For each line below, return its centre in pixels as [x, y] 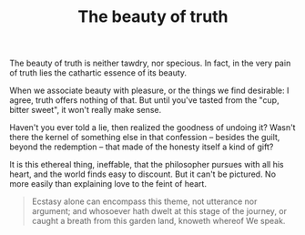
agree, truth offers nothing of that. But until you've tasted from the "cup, [144, 100]
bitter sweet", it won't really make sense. [86, 110]
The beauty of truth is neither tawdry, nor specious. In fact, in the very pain [150, 63]
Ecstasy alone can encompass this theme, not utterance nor [144, 201]
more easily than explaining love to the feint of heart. [108, 184]
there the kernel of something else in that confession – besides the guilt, [145, 138]
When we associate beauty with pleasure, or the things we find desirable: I [149, 91]
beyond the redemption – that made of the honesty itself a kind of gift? [142, 147]
